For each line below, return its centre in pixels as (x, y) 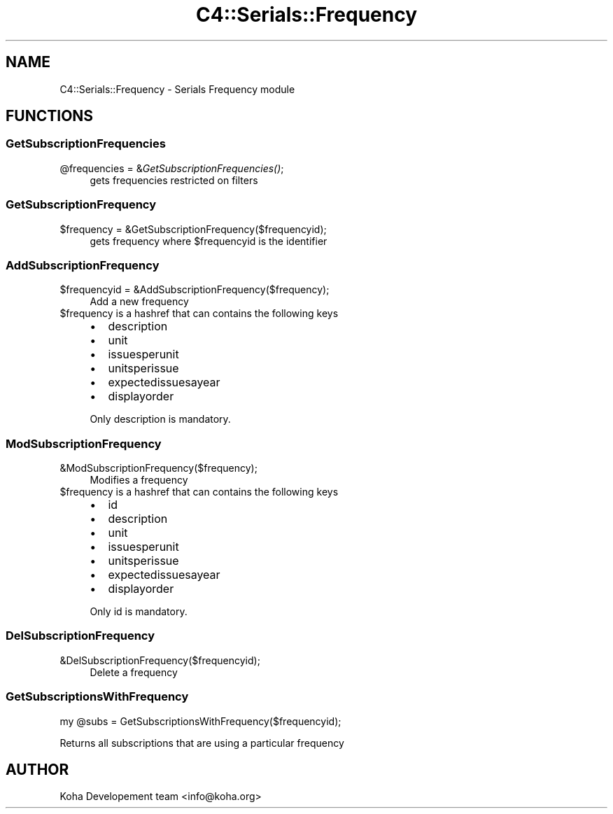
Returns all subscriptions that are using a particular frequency (202, 743)
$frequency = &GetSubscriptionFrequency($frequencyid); (193, 229)
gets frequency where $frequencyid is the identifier (209, 241)
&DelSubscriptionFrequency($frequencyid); (160, 660)
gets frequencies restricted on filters (174, 180)
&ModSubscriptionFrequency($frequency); (158, 468)
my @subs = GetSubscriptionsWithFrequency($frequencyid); (200, 721)
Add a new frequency (139, 302)
